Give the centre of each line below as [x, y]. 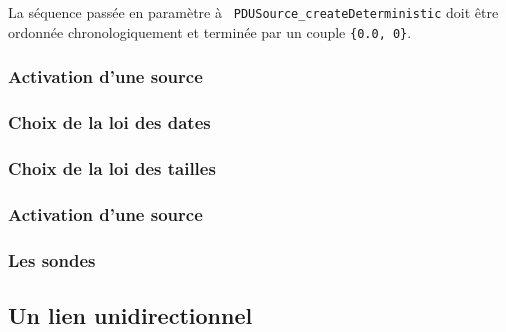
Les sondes [52, 259]
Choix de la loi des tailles [112, 167]
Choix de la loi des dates [109, 122]
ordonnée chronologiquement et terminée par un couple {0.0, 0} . [210, 31]
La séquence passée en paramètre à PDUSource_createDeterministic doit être [253, 12]
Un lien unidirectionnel [130, 314]
